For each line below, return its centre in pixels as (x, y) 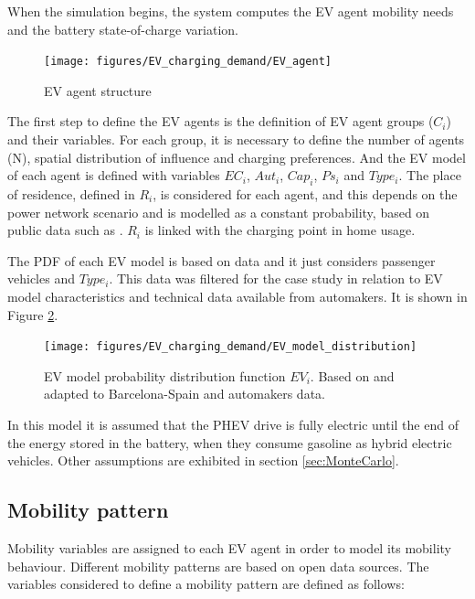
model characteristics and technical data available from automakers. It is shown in (237, 296)
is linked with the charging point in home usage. (280, 230)
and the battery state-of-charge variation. (123, 29)
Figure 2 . (33, 314)
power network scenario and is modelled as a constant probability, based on (219, 212)
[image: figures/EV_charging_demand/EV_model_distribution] (231, 347)
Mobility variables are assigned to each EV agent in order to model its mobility (229, 548)
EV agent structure (98, 90)
